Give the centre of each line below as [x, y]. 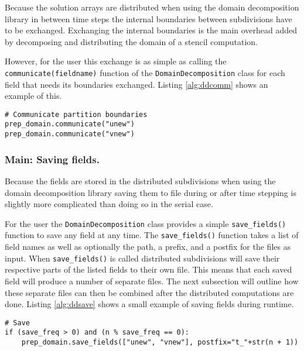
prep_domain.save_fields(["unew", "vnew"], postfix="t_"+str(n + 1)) [160, 343]
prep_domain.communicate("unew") [70, 124]
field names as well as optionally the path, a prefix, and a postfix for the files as [148, 247]
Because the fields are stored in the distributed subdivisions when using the [140, 181]
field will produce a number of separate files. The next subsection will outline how [152, 281]
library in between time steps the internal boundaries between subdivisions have [148, 18]
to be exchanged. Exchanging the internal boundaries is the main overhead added [151, 30]
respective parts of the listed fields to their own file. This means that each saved [148, 269]
